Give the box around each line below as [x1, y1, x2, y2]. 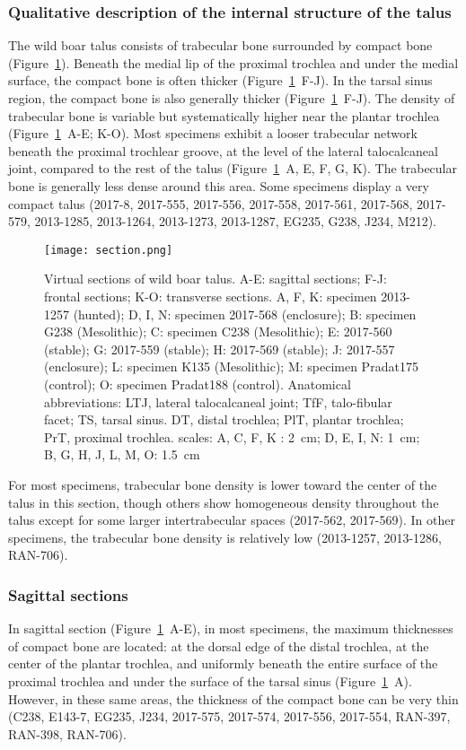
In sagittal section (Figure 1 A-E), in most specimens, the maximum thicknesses [8, 619, 453, 638]
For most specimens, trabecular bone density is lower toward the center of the [8, 475, 437, 493]
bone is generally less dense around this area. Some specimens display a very [8, 176, 429, 195]
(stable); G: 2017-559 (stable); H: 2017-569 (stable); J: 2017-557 [44, 339, 395, 358]
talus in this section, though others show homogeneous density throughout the [8, 493, 439, 511]
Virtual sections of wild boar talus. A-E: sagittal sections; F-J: [44, 269, 387, 288]
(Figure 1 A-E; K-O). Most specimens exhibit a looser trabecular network [8, 124, 418, 143]
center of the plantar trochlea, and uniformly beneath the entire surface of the [8, 654, 438, 673]
